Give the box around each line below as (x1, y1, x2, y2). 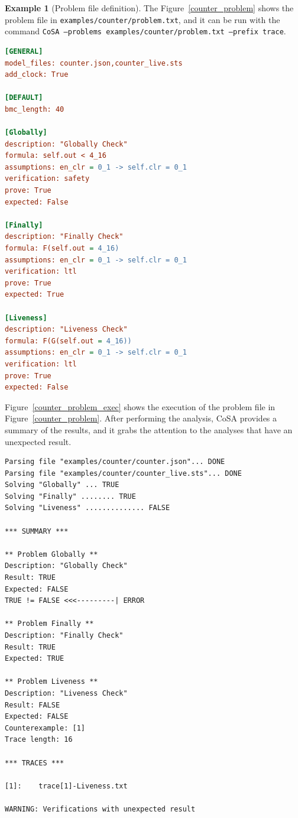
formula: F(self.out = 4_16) (5, 244, 119, 252)
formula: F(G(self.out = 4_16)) (5, 336, 132, 345)
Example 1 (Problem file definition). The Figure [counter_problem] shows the (5, 2, 294, 14)
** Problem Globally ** (5, 550, 98, 559)
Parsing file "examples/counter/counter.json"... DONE (5, 457, 225, 466)
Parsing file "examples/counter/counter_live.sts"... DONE (5, 469, 242, 478)
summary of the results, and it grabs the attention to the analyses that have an (5, 423, 293, 436)
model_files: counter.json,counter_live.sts (5, 59, 183, 67)
